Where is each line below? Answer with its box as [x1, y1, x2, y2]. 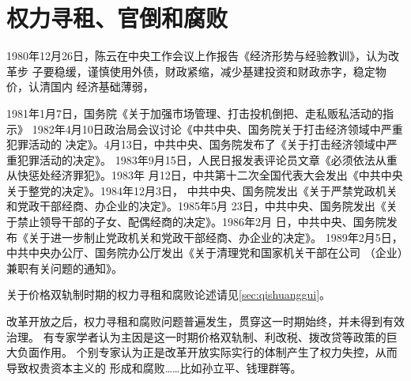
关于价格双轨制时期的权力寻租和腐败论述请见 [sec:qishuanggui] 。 [6, 286, 331, 303]
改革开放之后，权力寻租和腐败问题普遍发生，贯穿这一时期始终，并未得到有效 [6, 313, 405, 330]
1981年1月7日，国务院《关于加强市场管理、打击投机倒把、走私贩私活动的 [6, 104, 383, 121]
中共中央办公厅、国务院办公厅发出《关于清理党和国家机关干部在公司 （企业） [6, 244, 403, 261]
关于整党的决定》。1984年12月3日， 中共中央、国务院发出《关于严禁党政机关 [6, 182, 398, 198]
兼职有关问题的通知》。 [6, 259, 123, 276]
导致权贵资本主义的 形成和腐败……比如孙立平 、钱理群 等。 [6, 359, 302, 375]
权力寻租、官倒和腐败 [6, 2, 228, 34]
